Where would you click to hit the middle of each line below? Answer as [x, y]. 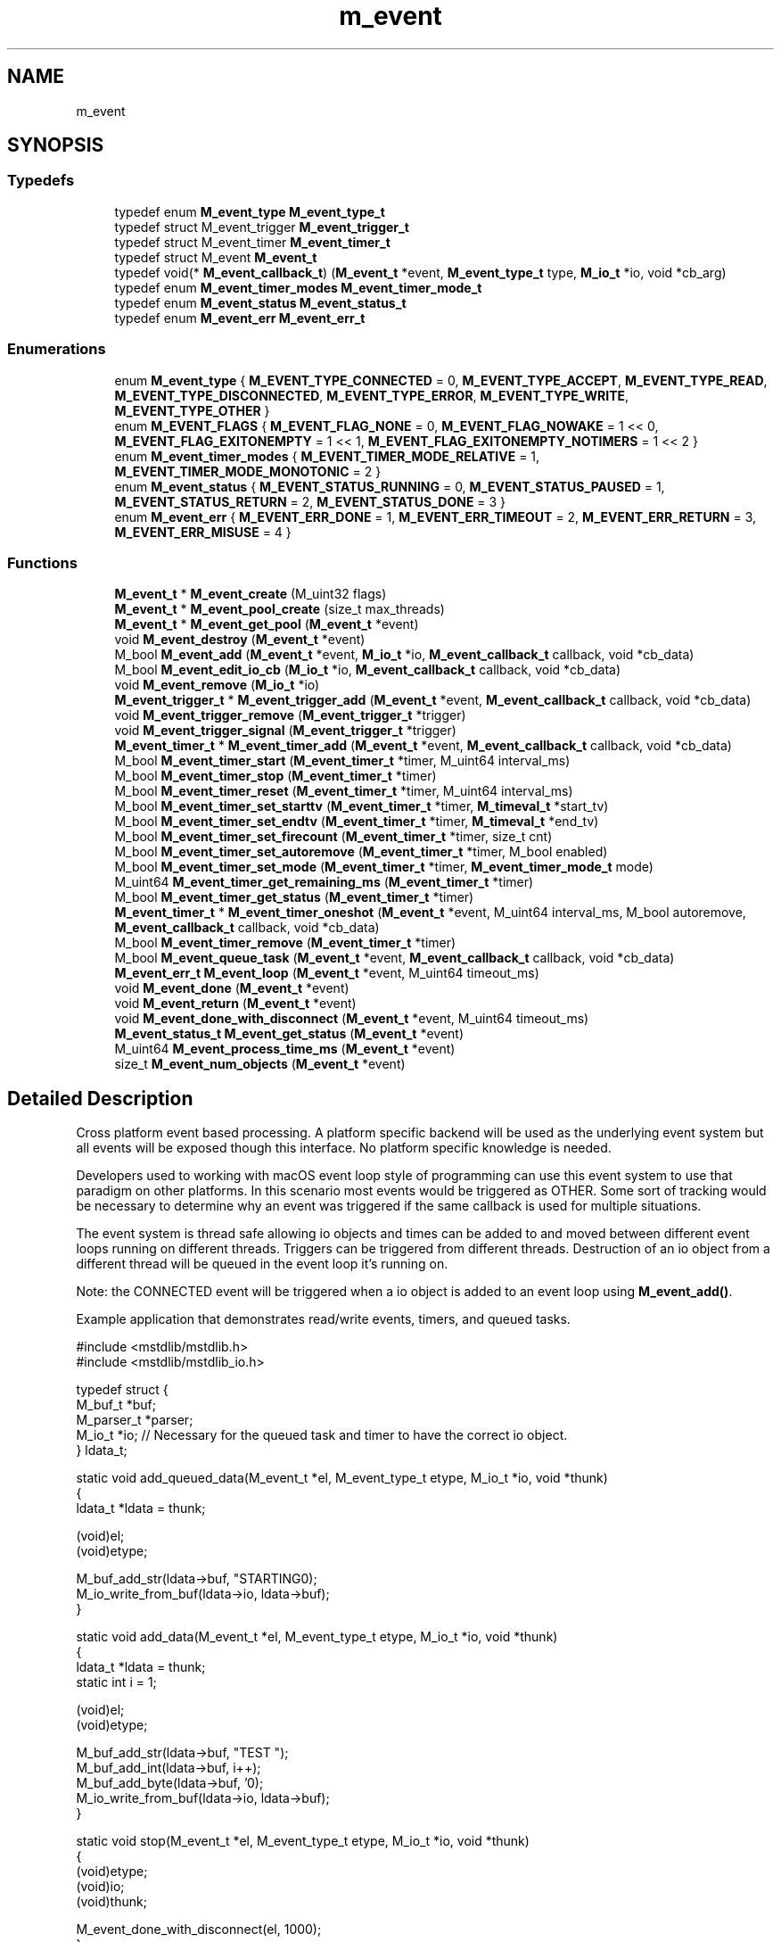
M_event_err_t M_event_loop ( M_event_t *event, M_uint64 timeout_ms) [327, 973]
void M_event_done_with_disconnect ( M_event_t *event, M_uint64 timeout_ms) [352, 1019]
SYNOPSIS [56, 145]
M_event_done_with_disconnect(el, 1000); [199, 1930]
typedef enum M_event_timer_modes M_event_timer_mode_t [298, 287]
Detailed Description [100, 1098]
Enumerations [57, 349]
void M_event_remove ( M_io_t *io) [217, 685]
